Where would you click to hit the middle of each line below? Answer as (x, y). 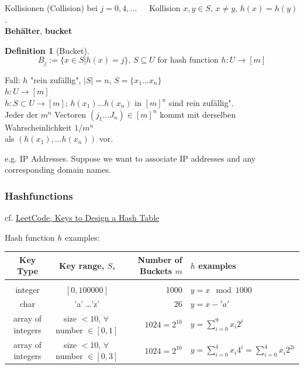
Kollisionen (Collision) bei (51, 8)
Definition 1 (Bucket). (47, 50)
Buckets (156, 271)
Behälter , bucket (39, 31)
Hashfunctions (39, 195)
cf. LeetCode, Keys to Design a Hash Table (82, 218)
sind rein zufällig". (201, 103)
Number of (160, 259)
